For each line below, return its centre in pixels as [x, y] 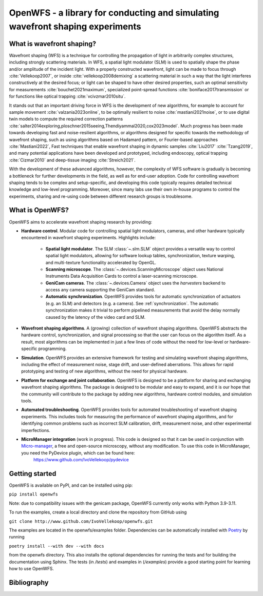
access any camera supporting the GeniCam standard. [100, 290]
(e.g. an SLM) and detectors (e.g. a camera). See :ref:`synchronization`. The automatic [132, 303]
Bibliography [29, 583]
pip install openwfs [34, 494]
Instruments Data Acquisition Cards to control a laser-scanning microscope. [122, 276]
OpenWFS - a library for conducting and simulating [114, 13]
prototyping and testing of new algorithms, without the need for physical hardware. [104, 371]
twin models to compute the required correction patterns [66, 119]
